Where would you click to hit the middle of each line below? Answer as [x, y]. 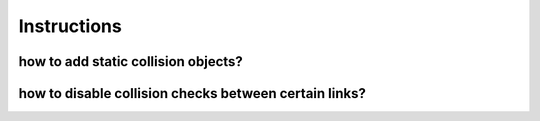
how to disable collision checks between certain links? [192, 93]
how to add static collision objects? [131, 61]
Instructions [70, 26]
